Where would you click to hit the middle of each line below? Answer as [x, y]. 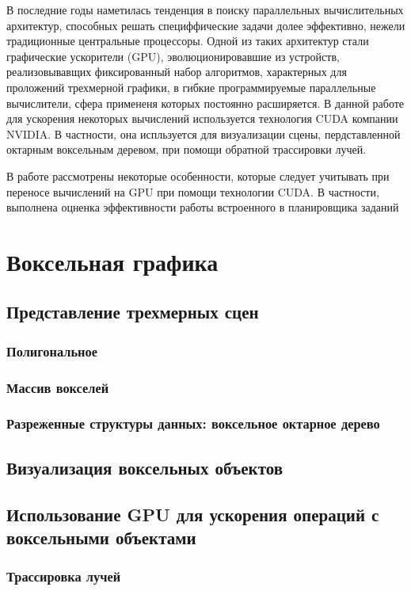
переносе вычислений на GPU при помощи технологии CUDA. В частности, [193, 191]
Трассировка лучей [64, 576]
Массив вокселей [58, 387]
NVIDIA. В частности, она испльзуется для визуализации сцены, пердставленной [204, 133]
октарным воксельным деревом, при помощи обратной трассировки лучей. [186, 149]
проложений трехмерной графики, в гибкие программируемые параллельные [191, 87]
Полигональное [52, 351]
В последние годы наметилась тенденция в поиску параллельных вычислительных [205, 10]
